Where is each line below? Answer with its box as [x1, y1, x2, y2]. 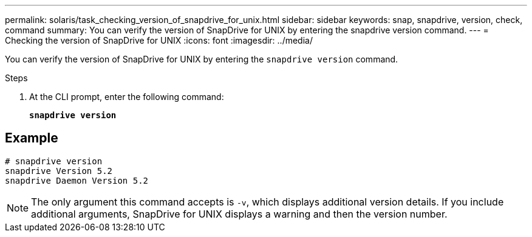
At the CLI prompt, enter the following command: [29, 92, 224, 102]
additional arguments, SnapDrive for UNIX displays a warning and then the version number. [31, 207, 448, 220]
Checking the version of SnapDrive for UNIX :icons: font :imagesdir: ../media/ [5, 35, 313, 45]
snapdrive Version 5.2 [5, 165, 113, 176]
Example [5, 130, 58, 146]
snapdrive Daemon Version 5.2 [5, 175, 149, 185]
